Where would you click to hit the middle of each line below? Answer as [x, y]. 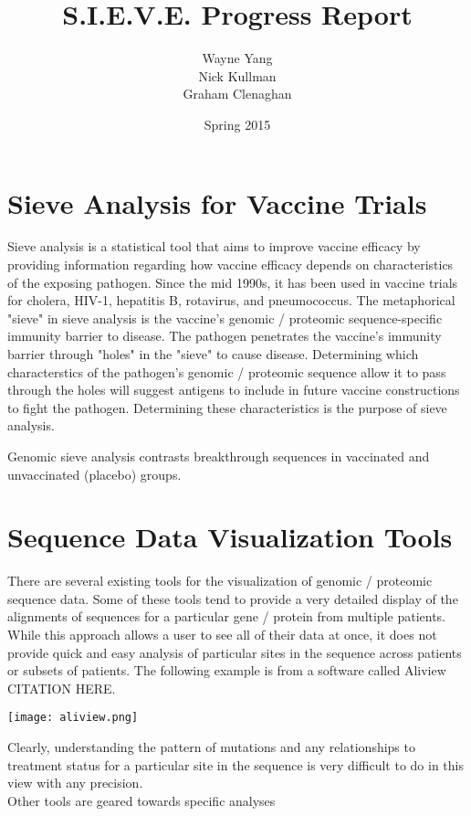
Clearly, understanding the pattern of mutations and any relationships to [211, 747]
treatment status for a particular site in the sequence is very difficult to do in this [235, 764]
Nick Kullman [237, 75]
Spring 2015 [237, 124]
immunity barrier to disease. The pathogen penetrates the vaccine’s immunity [225, 336]
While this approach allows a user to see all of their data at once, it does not [222, 635]
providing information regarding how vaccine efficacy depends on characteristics [230, 265]
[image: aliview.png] [73, 718]
